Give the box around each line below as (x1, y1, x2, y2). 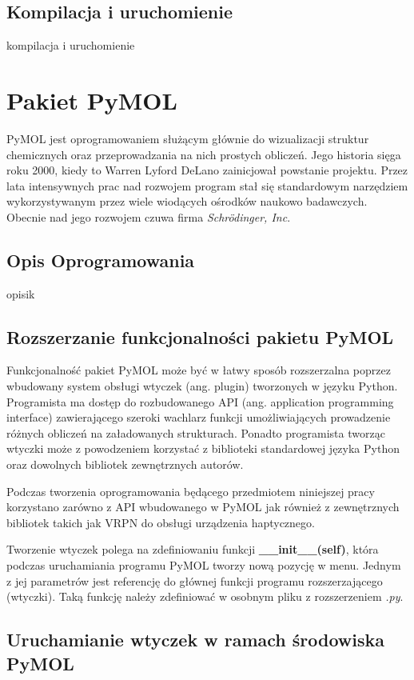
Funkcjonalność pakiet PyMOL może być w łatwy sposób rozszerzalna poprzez (6, 362, 391, 378)
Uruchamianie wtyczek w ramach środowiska (6, 627, 384, 652)
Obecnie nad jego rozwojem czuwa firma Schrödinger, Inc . (6, 208, 291, 225)
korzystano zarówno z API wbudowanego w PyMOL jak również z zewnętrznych (6, 498, 400, 515)
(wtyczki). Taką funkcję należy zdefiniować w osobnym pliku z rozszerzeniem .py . (6, 588, 404, 605)
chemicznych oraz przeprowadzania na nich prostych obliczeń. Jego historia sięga (6, 146, 401, 162)
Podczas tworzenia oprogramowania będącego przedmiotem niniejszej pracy (6, 482, 375, 499)
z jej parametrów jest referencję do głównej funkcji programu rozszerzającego (6, 572, 383, 589)
